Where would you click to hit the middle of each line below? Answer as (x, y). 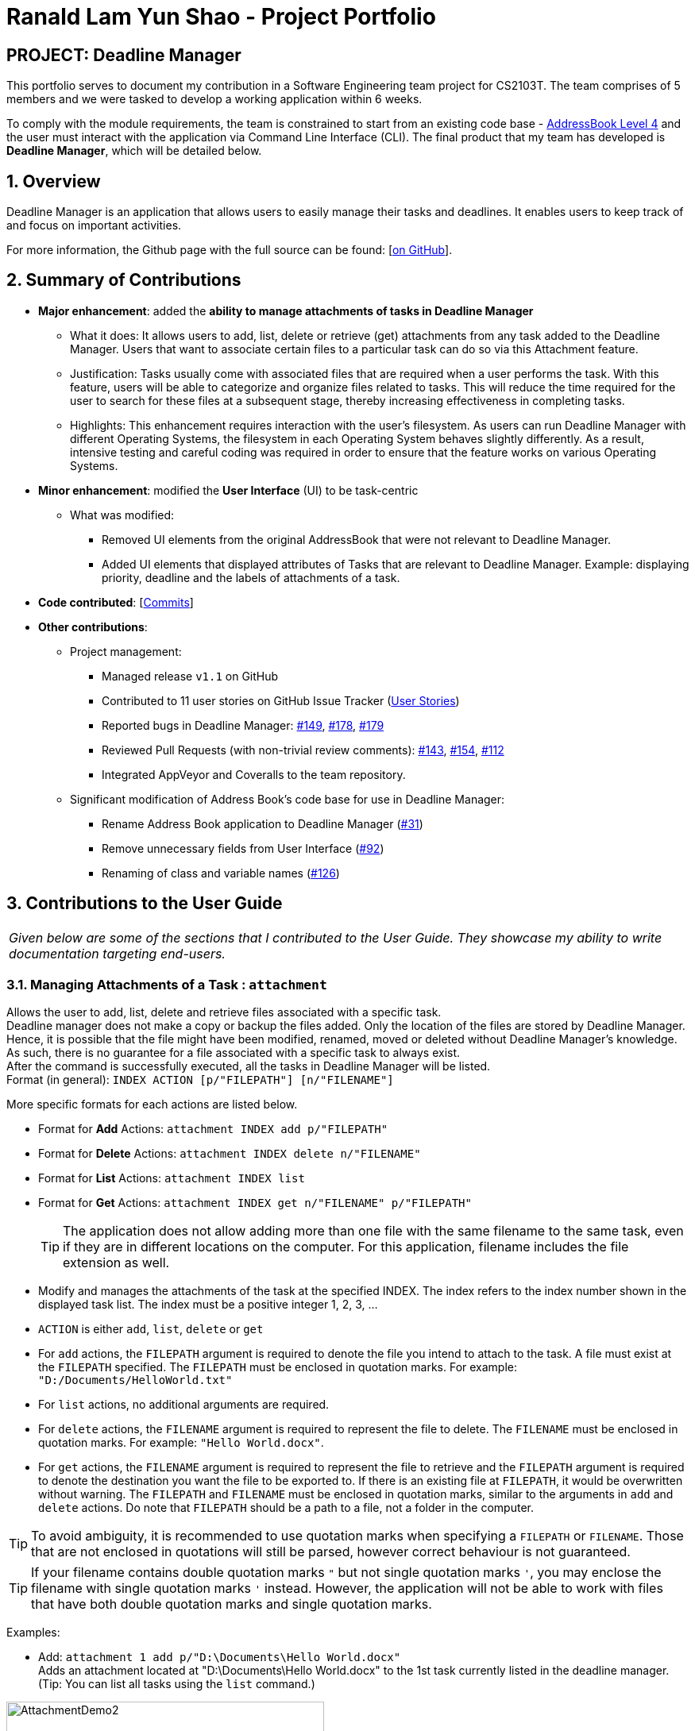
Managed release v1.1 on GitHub (190, 676)
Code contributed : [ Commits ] (116, 602)
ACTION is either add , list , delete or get (151, 1329)
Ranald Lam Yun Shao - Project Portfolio (221, 17)
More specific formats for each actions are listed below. (152, 1105)
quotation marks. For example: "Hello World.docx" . (181, 1443)
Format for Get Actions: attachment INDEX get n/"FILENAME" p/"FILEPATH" (255, 1203)
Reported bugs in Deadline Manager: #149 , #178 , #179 (243, 725)
